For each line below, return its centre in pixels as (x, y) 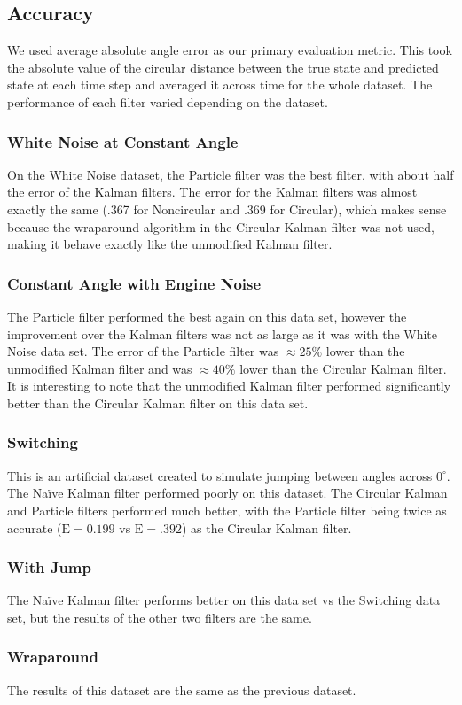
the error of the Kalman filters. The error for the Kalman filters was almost (212, 192)
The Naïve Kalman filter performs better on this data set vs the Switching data (224, 600)
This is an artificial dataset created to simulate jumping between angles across (220, 475)
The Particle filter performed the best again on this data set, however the (207, 316)
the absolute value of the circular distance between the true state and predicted (223, 67)
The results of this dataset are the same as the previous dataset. (182, 690)
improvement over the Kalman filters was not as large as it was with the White (223, 333)
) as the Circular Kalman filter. (266, 527)
